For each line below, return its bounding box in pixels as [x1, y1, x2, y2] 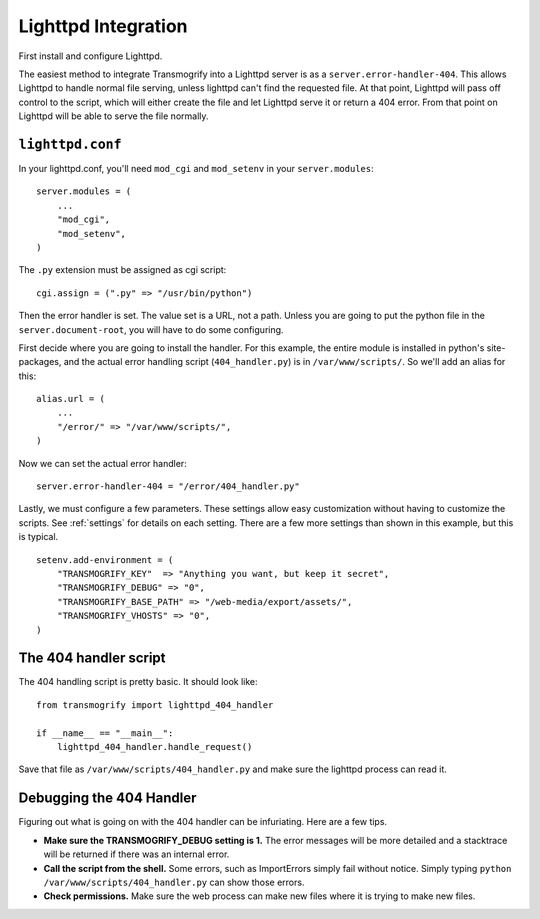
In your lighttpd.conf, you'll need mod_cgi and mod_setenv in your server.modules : [18, 163, 374, 175]
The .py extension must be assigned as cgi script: [18, 264, 227, 276]
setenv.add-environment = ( [36, 554, 174, 565]
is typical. [18, 531, 59, 543]
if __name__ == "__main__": [36, 727, 174, 739]
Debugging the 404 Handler [18, 790, 197, 807]
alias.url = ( [36, 393, 105, 405]
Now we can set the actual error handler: [18, 457, 187, 469]
